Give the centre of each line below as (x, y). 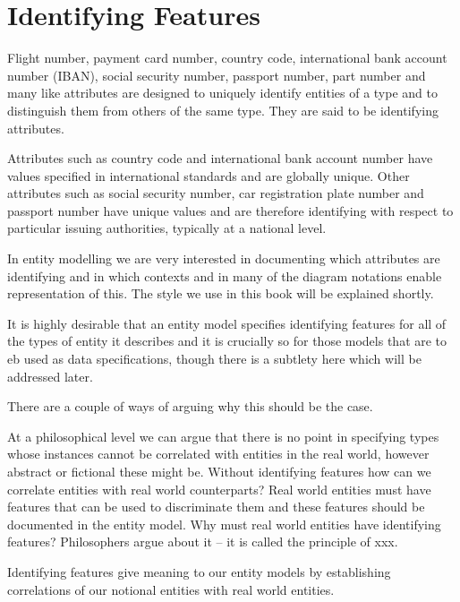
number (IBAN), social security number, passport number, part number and (217, 75)
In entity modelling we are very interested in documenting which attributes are (224, 258)
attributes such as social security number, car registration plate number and (216, 193)
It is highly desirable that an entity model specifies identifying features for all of (227, 323)
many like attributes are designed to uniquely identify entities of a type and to (222, 93)
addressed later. (50, 376)
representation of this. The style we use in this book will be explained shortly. (221, 293)
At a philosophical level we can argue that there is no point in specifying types (223, 436)
